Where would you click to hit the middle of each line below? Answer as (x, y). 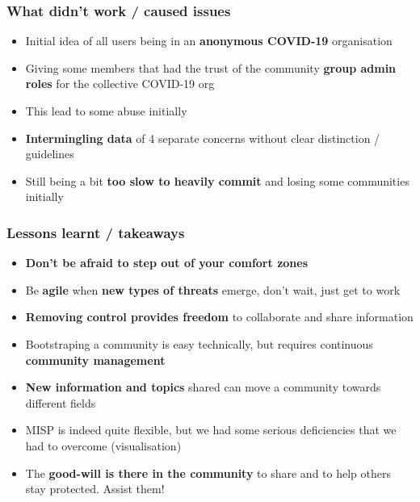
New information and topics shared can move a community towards (203, 387)
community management (95, 360)
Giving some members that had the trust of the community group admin (211, 67)
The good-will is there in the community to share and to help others (208, 473)
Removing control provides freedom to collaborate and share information (219, 317)
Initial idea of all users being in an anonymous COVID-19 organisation (209, 41)
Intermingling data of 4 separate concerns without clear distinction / (203, 138)
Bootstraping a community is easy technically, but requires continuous (199, 343)
